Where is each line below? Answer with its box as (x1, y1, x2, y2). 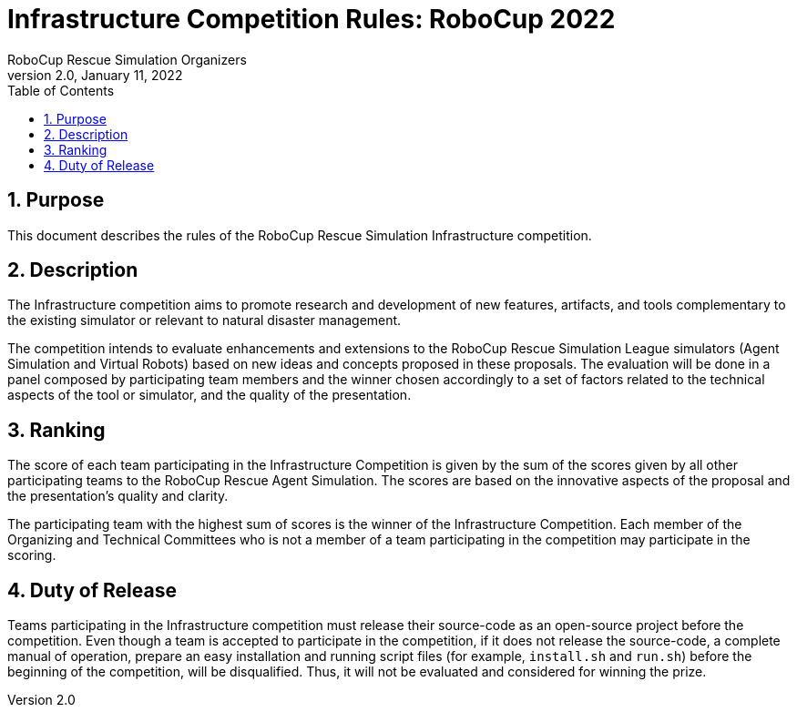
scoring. (7, 547, 56, 564)
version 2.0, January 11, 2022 (7, 66, 183, 83)
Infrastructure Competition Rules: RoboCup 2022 (7, 4, 616, 35)
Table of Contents (7, 82, 115, 98)
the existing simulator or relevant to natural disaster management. (7, 312, 402, 329)
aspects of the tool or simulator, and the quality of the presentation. (7, 387, 412, 403)
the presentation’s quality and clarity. (7, 488, 229, 504)
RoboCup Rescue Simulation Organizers (7, 51, 247, 67)
